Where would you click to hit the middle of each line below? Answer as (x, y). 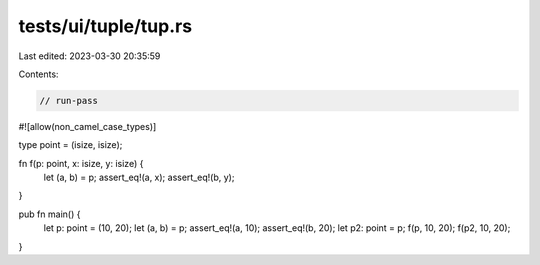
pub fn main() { (49, 214)
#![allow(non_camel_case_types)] (87, 126)
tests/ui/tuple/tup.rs (105, 26)
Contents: (38, 74)
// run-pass (69, 100)
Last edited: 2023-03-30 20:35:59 (89, 56)
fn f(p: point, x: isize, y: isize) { (81, 163)
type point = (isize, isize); (70, 145)
